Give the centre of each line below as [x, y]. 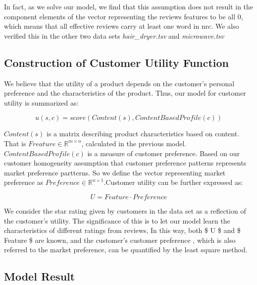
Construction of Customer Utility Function [117, 62]
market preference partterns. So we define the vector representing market [115, 172]
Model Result [40, 276]
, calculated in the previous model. [134, 143]
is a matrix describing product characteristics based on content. [143, 134]
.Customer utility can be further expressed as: [173, 182]
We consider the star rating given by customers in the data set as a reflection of [125, 210]
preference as [24, 182]
